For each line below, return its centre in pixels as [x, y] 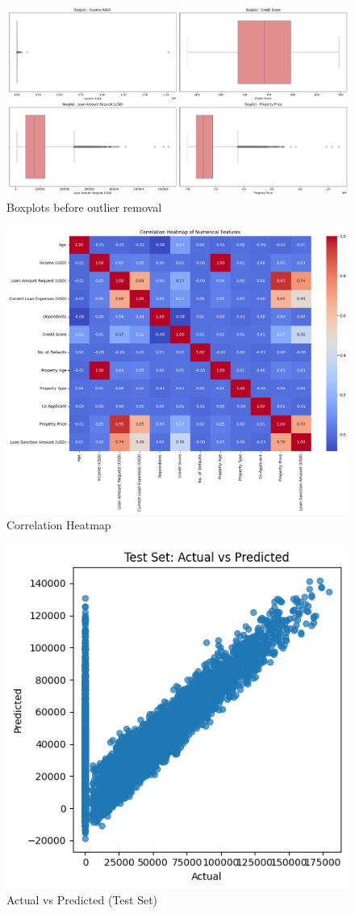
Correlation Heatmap [59, 525]
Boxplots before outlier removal [84, 207]
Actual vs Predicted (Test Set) [82, 900]
